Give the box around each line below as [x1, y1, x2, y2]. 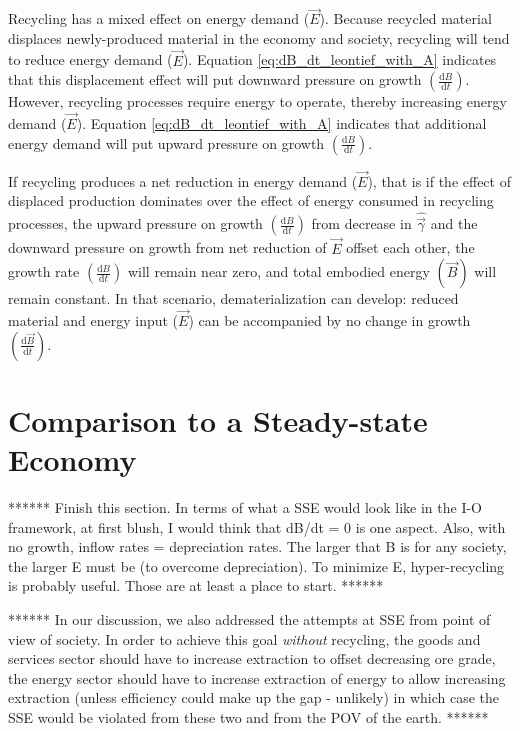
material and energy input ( [8, 310, 179, 331]
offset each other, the [346, 237, 475, 258]
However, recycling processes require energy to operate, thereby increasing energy [8, 91, 507, 112]
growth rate [8, 261, 80, 282]
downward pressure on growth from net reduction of [8, 237, 327, 258]
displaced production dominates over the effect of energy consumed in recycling [8, 190, 494, 211]
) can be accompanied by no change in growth [188, 310, 471, 331]
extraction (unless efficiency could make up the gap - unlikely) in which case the [8, 687, 500, 708]
